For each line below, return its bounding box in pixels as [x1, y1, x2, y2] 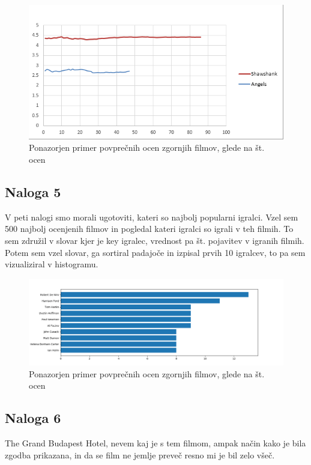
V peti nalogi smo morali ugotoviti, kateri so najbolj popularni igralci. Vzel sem [5, 210, 298, 223]
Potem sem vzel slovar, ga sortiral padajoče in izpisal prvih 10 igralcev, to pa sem [5, 246, 306, 258]
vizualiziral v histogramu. [5, 258, 98, 270]
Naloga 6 [5, 409, 61, 427]
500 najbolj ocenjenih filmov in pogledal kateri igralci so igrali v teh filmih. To [5, 222, 294, 235]
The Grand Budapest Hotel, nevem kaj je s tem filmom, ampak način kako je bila [5, 437, 306, 449]
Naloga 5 [5, 182, 61, 201]
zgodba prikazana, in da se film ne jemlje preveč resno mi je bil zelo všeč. [5, 448, 275, 461]
